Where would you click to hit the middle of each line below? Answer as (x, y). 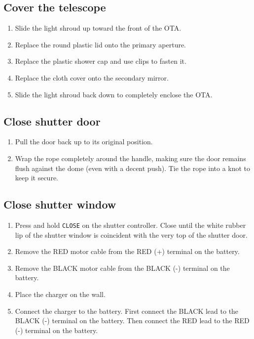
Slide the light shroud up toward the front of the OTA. (98, 28)
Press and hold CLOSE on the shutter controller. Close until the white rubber (130, 225)
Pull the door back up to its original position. (84, 142)
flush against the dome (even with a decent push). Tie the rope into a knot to (133, 168)
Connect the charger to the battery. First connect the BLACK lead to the (127, 311)
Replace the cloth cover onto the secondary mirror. (92, 77)
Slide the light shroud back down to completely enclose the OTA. (114, 94)
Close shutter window (60, 204)
